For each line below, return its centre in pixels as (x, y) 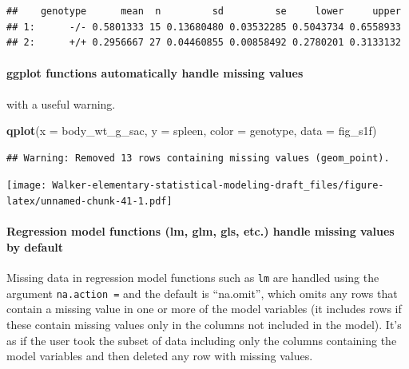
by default (35, 246)
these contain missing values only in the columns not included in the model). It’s (204, 324)
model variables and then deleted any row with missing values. (160, 356)
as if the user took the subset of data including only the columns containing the (202, 340)
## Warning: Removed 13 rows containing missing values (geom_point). (198, 158)
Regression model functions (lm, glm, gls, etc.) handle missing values (201, 231)
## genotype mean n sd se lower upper (204, 11)
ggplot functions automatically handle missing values (155, 73)
